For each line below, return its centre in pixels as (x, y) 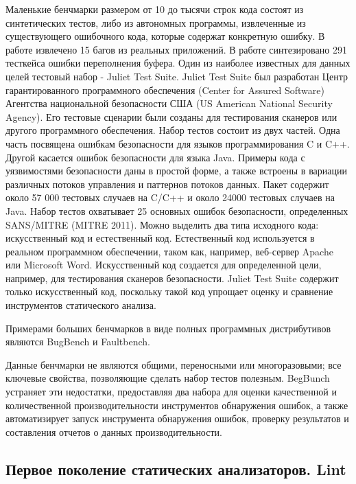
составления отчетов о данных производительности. (114, 431)
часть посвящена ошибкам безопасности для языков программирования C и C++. (178, 143)
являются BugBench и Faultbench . (78, 342)
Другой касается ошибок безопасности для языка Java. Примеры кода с (155, 157)
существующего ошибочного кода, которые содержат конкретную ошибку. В (165, 36)
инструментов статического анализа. (81, 305)
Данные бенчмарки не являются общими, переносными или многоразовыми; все (174, 364)
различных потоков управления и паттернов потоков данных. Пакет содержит (167, 184)
